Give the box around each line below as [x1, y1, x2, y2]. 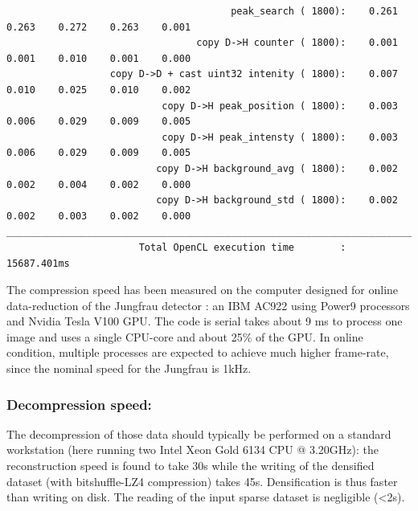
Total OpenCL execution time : [138, 241, 346, 253]
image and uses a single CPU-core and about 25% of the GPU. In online [6, 328, 363, 345]
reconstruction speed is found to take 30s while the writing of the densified [6, 457, 375, 474]
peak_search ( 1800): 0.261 [231, 6, 398, 17]
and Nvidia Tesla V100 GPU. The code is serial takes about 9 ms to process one [6, 313, 403, 329]
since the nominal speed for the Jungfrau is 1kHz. [6, 360, 252, 377]
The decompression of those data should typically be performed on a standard [6, 425, 391, 442]
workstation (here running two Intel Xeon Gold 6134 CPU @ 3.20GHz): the [6, 441, 379, 458]
